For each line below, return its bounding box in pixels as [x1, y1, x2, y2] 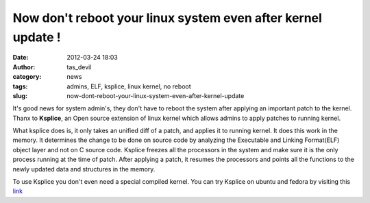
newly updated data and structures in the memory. [12, 165, 156, 173]
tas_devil [66, 62, 92, 71]
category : [12, 73, 42, 81]
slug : [12, 91, 27, 99]
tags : [12, 82, 28, 91]
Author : [12, 62, 36, 71]
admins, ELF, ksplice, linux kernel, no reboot [66, 82, 191, 91]
